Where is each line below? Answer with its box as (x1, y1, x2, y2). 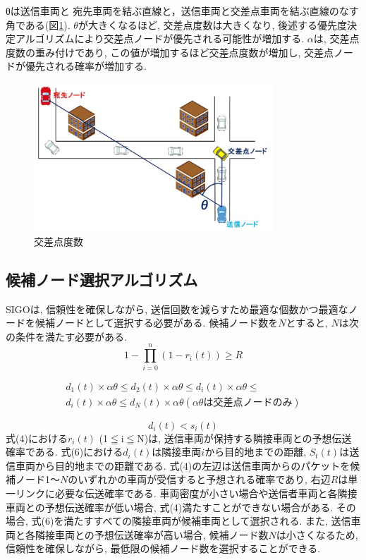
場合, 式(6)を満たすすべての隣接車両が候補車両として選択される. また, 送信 (6, 513, 351, 528)
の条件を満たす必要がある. (6, 329, 127, 343)
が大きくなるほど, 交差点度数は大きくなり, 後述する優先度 (78, 17, 347, 32)
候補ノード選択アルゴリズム (6, 268, 198, 290)
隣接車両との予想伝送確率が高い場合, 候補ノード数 (35, 527, 269, 542)
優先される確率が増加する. (25, 59, 147, 73)
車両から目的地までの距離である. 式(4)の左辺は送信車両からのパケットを (15, 458, 350, 473)
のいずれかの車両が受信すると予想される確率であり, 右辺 (68, 472, 331, 487)
